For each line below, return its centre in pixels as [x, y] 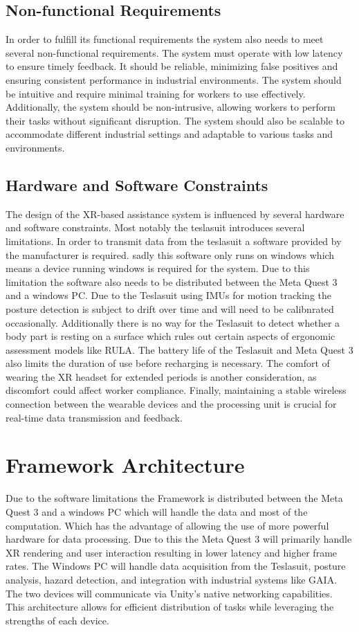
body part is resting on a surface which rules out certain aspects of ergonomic [171, 336]
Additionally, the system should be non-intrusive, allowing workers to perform [171, 107]
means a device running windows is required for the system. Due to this [158, 268]
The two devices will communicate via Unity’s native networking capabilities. [169, 593]
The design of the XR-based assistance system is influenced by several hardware [175, 214]
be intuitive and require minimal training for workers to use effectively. [156, 93]
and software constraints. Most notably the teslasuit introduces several [155, 227]
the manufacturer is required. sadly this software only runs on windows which [170, 254]
